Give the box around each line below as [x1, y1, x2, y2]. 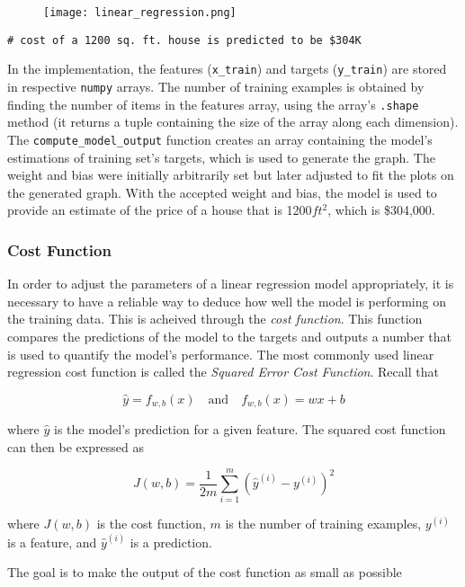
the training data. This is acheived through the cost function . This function [7, 309, 423, 328]
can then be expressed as [7, 437, 144, 456]
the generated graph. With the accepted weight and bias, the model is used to [7, 182, 437, 201]
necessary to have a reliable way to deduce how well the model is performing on [7, 291, 446, 310]
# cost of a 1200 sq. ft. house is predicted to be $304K [7, 33, 362, 47]
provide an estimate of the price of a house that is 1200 [7, 200, 312, 219]
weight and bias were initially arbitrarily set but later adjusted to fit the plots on [7, 165, 454, 184]
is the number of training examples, [225, 514, 422, 533]
